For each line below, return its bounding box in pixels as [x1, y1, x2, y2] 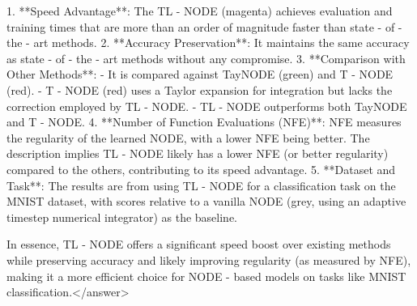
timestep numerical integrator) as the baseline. [6, 208, 237, 225]
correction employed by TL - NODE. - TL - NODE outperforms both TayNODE [6, 97, 407, 114]
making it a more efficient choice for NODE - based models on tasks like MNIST [6, 267, 406, 284]
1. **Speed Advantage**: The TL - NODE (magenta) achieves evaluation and [6, 2, 393, 19]
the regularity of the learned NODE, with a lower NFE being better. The [6, 129, 370, 146]
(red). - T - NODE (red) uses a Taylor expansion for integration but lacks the [6, 81, 393, 98]
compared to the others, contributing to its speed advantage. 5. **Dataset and [6, 160, 396, 177]
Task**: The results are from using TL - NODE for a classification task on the [6, 176, 396, 193]
